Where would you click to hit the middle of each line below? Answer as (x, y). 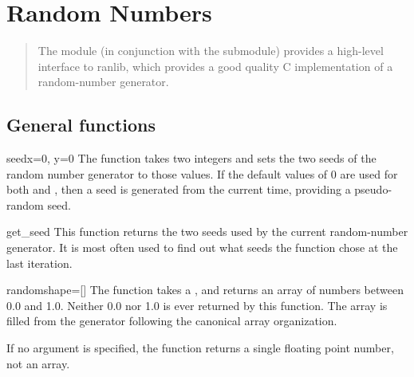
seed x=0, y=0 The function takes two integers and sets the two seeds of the (191, 158)
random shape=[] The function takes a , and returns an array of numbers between (205, 290)
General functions (81, 125)
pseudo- (373, 189)
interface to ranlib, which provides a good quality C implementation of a (215, 66)
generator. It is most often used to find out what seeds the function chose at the (202, 247)
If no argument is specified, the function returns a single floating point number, (200, 348)
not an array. (38, 363)
